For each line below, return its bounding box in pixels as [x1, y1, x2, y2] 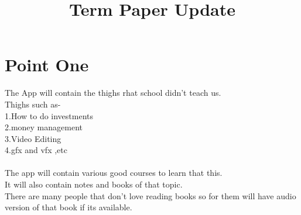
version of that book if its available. [5, 201, 132, 213]
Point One [5, 53, 89, 77]
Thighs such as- [5, 98, 61, 110]
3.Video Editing [5, 132, 61, 144]
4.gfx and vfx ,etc [5, 144, 67, 156]
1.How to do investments [5, 109, 94, 122]
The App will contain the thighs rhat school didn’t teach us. [5, 86, 221, 99]
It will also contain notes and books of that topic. [5, 178, 183, 190]
